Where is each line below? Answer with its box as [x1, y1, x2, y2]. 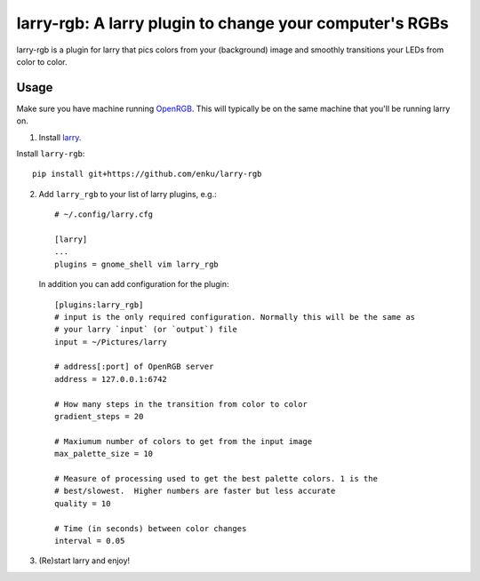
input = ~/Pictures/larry [54, 337, 168, 346]
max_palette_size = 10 [54, 449, 154, 459]
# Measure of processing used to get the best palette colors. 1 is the [54, 474, 378, 483]
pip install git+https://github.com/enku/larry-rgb [32, 169, 262, 179]
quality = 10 [54, 498, 111, 508]
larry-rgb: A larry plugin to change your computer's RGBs [16, 13, 449, 33]
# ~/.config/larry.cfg [54, 210, 154, 219]
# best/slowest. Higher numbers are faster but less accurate [54, 486, 336, 497]
